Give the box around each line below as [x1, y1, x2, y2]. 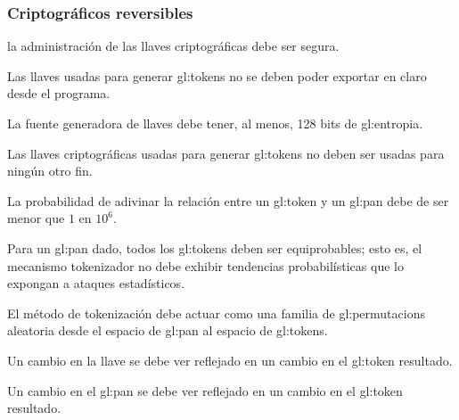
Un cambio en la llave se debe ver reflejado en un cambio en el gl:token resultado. [7, 350, 453, 369]
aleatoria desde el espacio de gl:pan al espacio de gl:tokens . [7, 321, 328, 340]
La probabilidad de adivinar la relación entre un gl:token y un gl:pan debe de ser [7, 191, 449, 210]
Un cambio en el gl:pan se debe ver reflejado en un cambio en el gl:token [7, 381, 403, 399]
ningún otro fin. [7, 161, 93, 180]
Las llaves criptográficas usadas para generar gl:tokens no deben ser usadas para [7, 144, 445, 162]
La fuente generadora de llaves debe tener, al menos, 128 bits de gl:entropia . [7, 114, 423, 132]
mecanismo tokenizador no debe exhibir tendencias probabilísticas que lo [7, 256, 404, 275]
